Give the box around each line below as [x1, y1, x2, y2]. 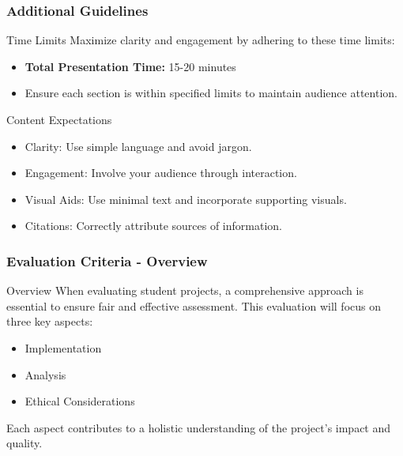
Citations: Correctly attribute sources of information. [24, 217, 282, 234]
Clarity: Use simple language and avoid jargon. [24, 138, 252, 154]
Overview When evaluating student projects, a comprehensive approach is [6, 282, 363, 299]
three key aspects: [6, 313, 93, 330]
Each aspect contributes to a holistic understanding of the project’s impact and [6, 419, 391, 435]
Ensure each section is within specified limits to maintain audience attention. [24, 85, 397, 101]
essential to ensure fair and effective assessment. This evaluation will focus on [6, 297, 381, 314]
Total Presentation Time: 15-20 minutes [24, 58, 236, 74]
